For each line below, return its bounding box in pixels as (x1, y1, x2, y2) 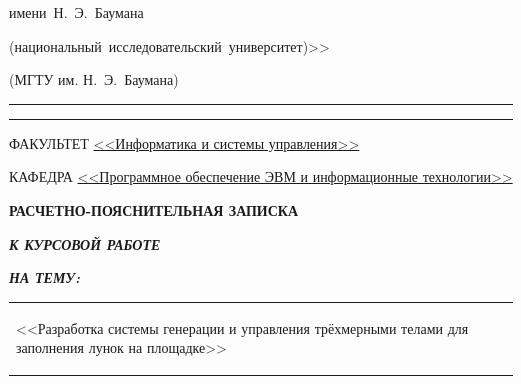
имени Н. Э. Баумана (9, 2, 144, 22)
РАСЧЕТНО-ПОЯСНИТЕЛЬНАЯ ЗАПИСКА (9, 199, 299, 220)
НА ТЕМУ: (9, 267, 81, 288)
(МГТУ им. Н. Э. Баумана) (9, 69, 179, 90)
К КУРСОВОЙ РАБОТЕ (9, 233, 161, 254)
